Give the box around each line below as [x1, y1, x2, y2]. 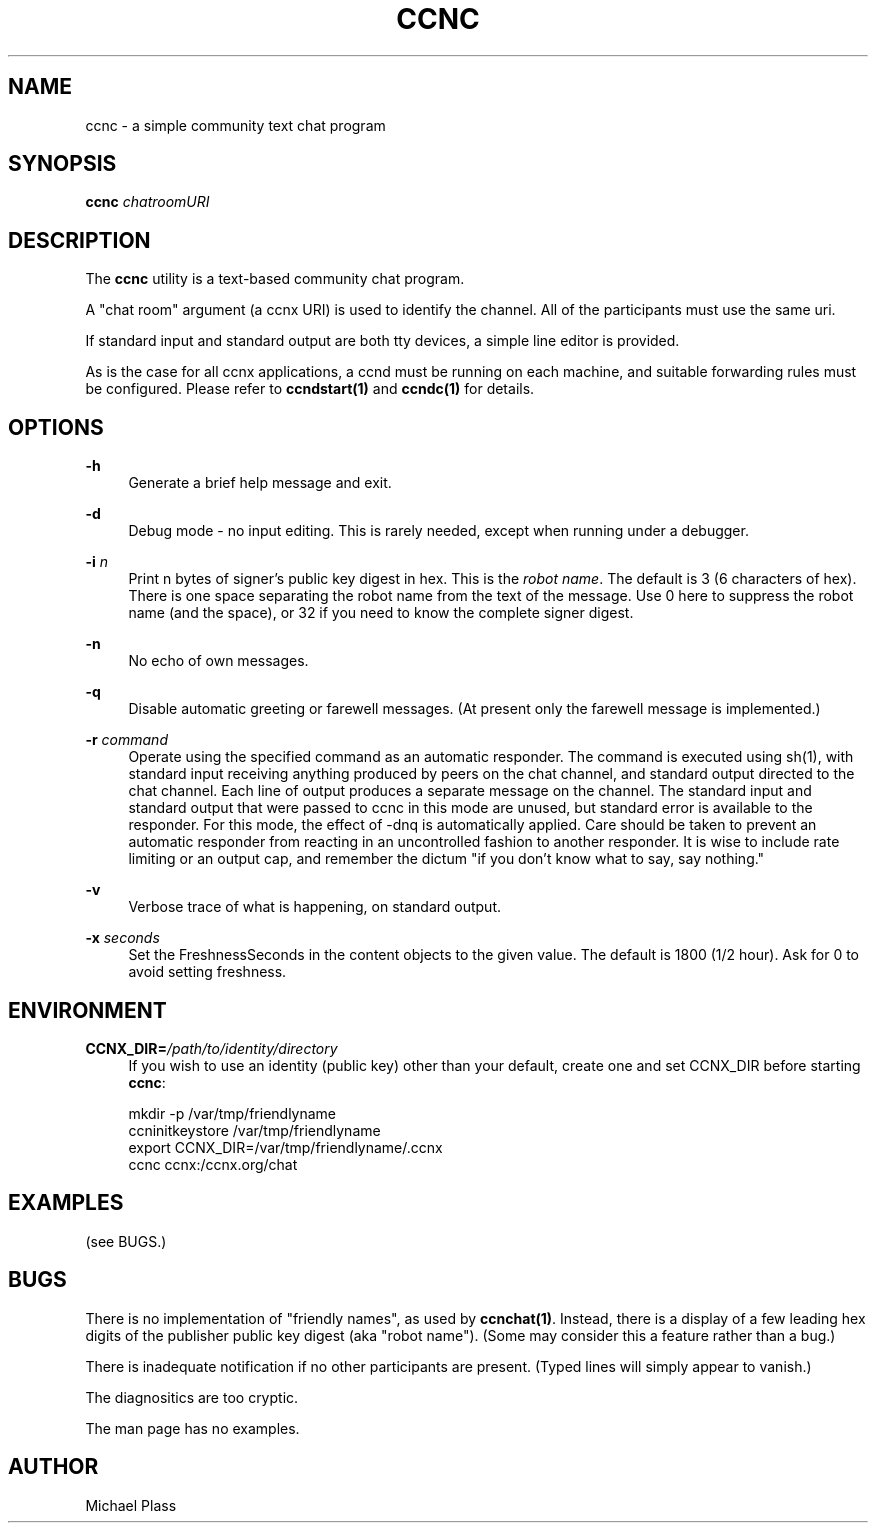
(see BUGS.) [85, 1232, 167, 1250]
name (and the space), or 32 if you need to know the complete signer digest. [128, 604, 634, 622]
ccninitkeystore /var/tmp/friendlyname [128, 1121, 381, 1139]
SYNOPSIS [8, 151, 117, 177]
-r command [85, 731, 168, 749]
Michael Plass [85, 1496, 177, 1514]
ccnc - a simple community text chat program [85, 116, 386, 134]
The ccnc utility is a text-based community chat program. [85, 270, 465, 288]
